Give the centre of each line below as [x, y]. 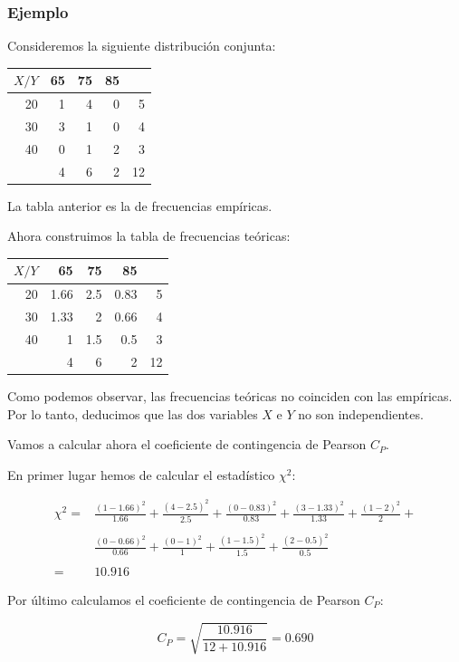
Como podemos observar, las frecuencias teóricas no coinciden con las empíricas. [230, 395]
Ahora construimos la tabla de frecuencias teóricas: [149, 236]
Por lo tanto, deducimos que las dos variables [133, 413]
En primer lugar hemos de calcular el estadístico [141, 474]
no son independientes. [361, 413]
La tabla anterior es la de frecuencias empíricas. [140, 205]
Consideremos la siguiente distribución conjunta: [142, 46]
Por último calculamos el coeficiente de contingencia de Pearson [184, 599]
